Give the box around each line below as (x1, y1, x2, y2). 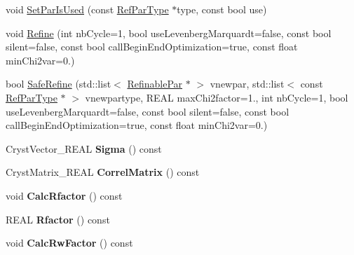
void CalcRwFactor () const (6, 235, 133, 250)
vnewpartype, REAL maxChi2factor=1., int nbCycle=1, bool (85, 90, 348, 104)
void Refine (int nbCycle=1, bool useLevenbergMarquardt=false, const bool (6, 25, 332, 40)
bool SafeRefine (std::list (6, 76, 111, 91)
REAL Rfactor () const (6, 212, 110, 226)
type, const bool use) (177, 2, 267, 16)
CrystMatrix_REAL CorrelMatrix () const (6, 165, 200, 179)
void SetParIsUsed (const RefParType (6, 2, 169, 16)
